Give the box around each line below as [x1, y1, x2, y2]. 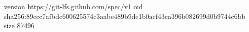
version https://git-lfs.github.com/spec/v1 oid [4, 1, 143, 11]
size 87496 [4, 20, 35, 31]
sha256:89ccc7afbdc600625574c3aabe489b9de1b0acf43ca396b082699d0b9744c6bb [4, 11, 246, 21]
